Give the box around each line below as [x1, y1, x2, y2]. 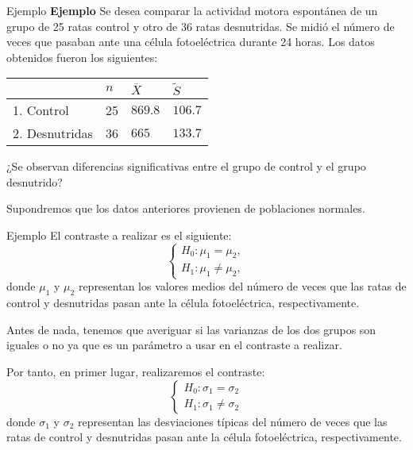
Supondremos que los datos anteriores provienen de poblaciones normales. [6, 200, 365, 217]
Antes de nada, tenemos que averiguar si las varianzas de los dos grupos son [6, 321, 376, 337]
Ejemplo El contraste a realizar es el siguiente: [6, 226, 232, 243]
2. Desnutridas [13, 123, 93, 142]
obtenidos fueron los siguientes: [6, 48, 158, 65]
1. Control [13, 100, 69, 119]
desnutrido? [6, 173, 63, 190]
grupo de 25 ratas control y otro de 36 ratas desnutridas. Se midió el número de [6, 17, 395, 34]
